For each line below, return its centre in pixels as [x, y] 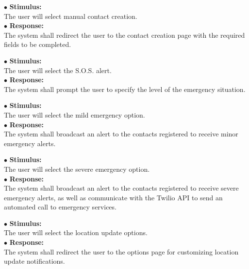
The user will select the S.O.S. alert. [58, 70]
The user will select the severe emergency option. [77, 169]
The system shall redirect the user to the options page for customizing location [121, 251]
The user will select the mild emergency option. [75, 114]
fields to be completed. [38, 44]
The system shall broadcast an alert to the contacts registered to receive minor [121, 134]
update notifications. [34, 261]
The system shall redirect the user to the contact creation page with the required [124, 35]
